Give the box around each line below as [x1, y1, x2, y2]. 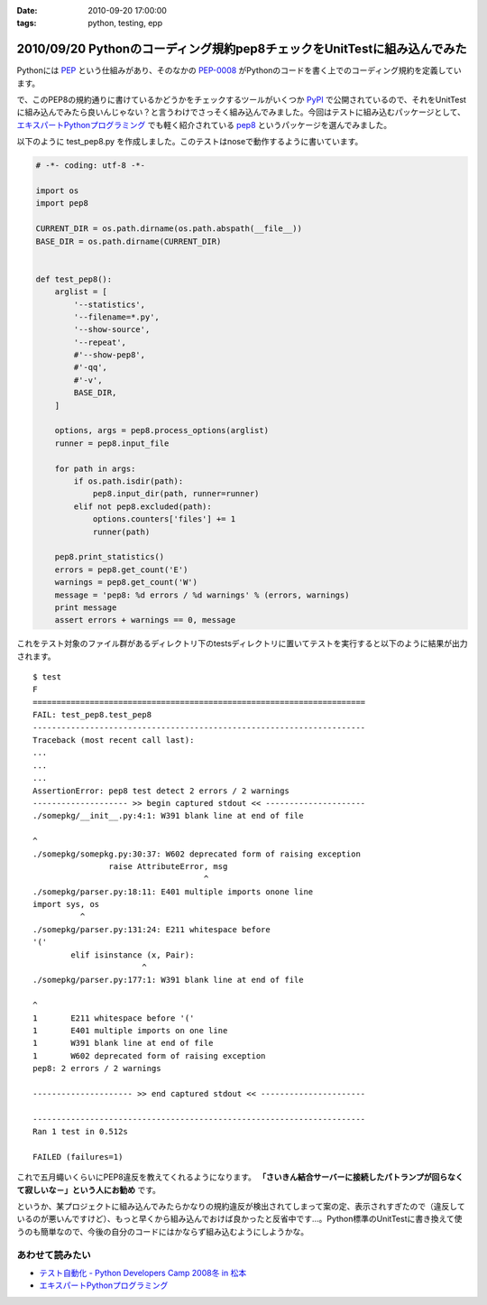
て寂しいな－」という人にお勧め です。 [16, 1184, 161, 1195]
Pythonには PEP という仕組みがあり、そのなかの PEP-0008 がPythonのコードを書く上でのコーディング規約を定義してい [16, 65, 462, 76]
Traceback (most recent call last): [32, 736, 195, 745]
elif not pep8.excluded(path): [73, 501, 212, 512]
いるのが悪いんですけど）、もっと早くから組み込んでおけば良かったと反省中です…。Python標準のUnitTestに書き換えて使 [16, 1214, 463, 1225]
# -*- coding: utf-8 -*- [35, 161, 146, 171]
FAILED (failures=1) [32, 1152, 124, 1162]
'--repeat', [73, 337, 126, 347]
